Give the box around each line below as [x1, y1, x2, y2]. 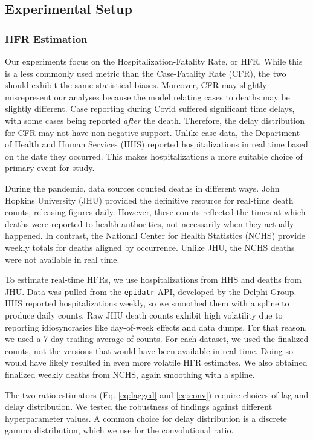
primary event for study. [5, 161, 95, 174]
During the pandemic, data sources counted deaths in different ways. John [5, 181, 280, 194]
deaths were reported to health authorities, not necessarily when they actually [5, 217, 294, 230]
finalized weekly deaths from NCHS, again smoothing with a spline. [5, 367, 255, 380]
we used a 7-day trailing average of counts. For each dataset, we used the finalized [5, 332, 309, 345]
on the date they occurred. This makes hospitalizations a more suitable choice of [5, 149, 303, 162]
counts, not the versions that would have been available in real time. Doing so [5, 344, 293, 357]
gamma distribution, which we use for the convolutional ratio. [5, 424, 234, 436]
